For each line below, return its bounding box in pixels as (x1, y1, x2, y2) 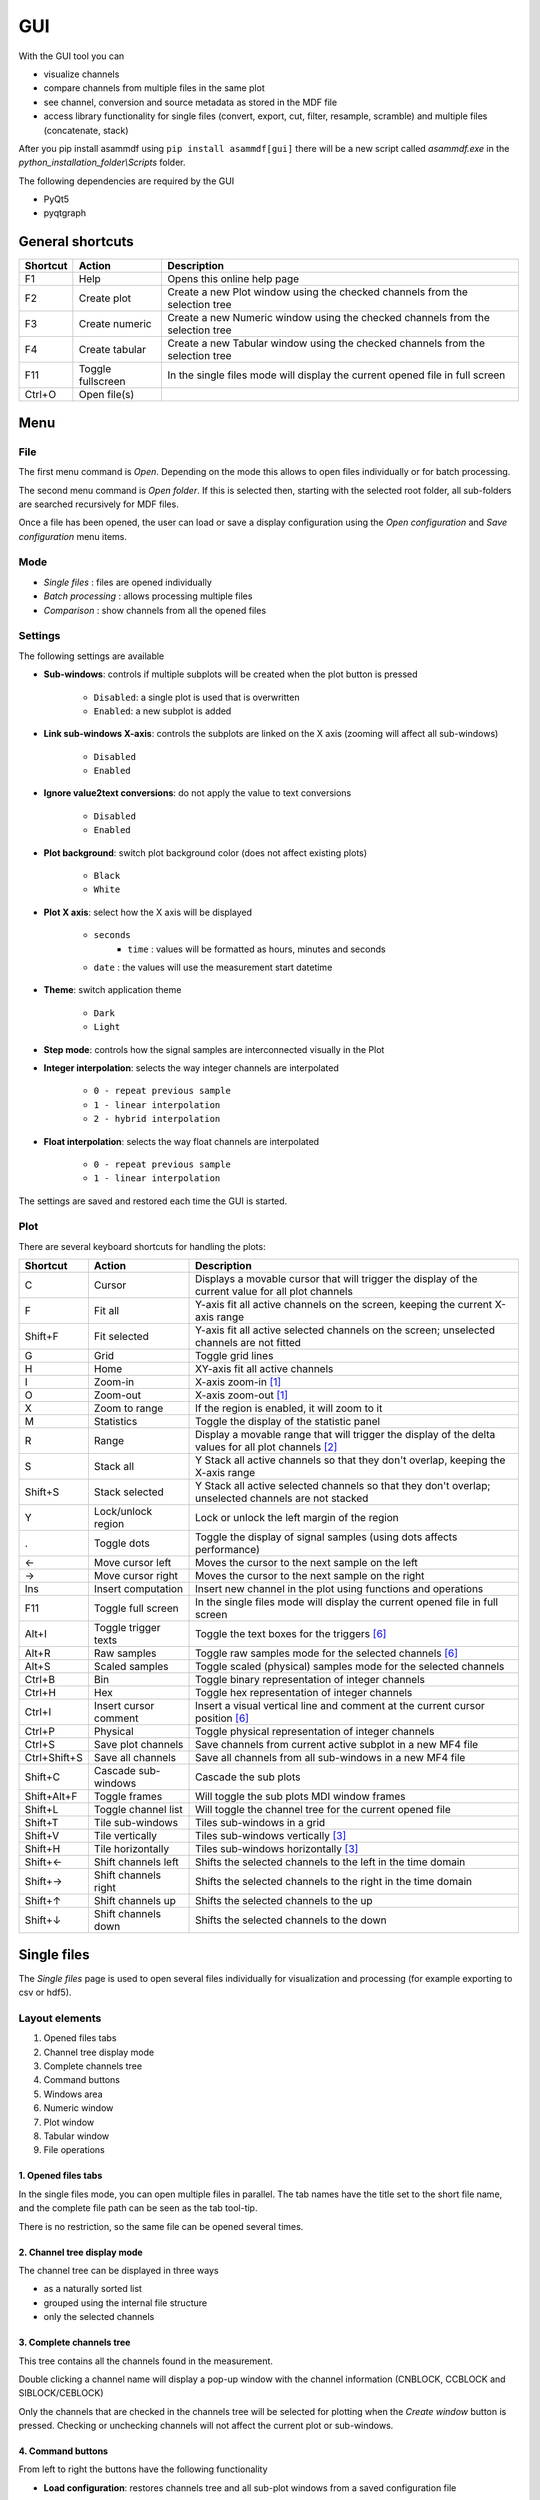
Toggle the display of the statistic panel (195, 1415, 380, 1429)
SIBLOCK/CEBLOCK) (18, 2387, 104, 2399)
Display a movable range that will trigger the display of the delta (195, 1428, 496, 1442)
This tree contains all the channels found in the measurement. (18, 2355, 274, 2367)
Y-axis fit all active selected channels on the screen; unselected (195, 1323, 495, 1337)
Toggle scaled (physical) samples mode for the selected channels (195, 1660, 505, 1674)
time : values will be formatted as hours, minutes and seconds (127, 943, 386, 955)
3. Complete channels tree (18, 2336, 131, 2349)
